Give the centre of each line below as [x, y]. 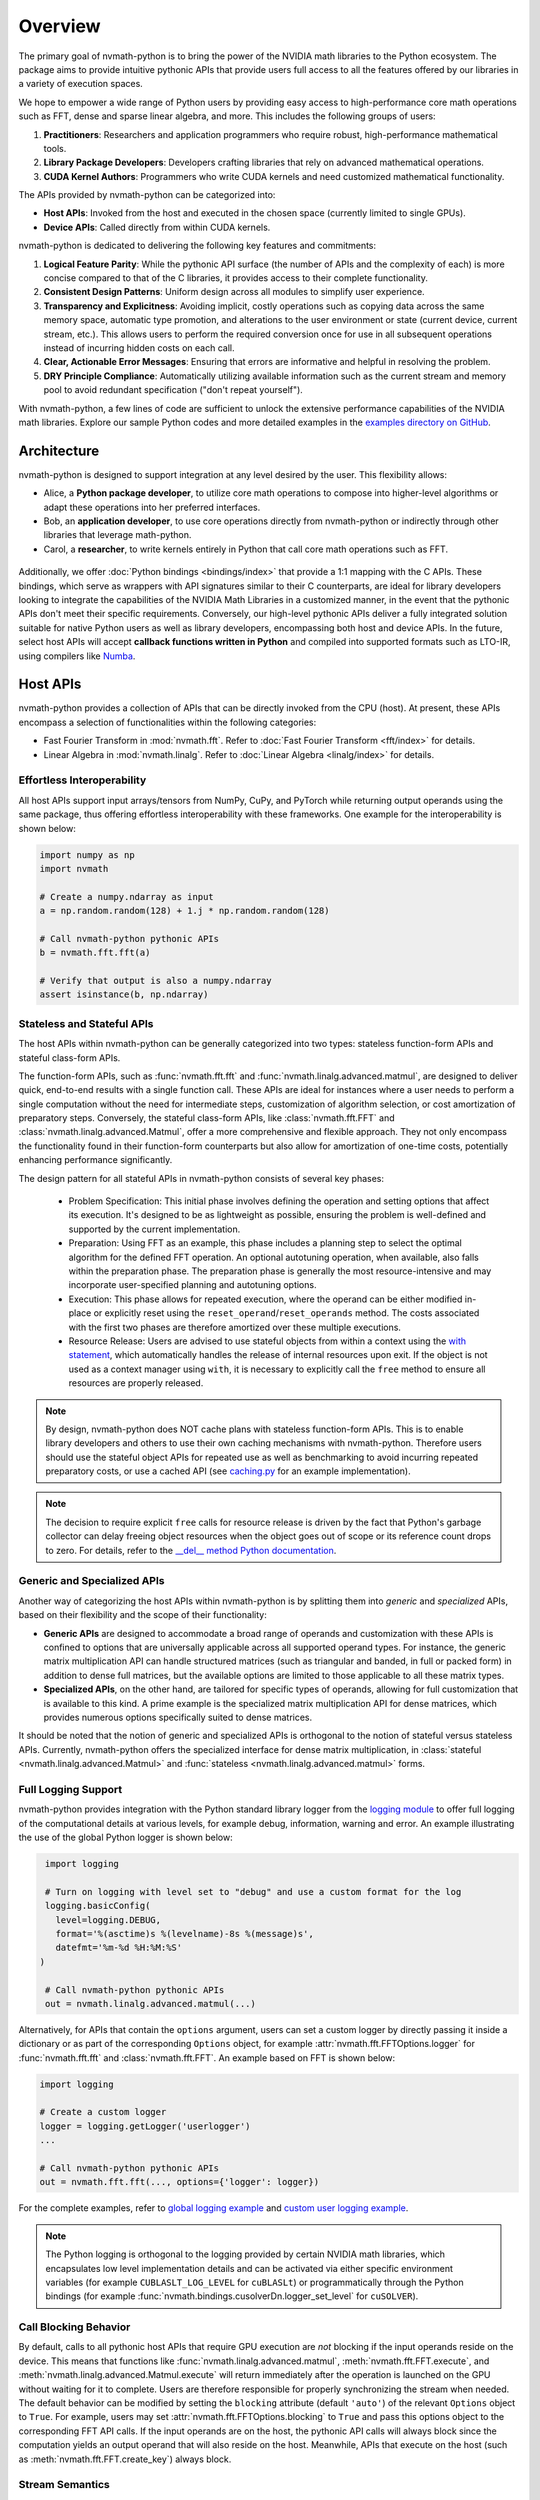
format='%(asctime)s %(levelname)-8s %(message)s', [184, 1933]
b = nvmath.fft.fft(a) [95, 953]
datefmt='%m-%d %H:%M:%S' [119, 1948]
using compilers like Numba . [77, 656]
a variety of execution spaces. [81, 84]
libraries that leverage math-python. [117, 535]
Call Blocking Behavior [74, 2327]
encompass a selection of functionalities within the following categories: [167, 722]
